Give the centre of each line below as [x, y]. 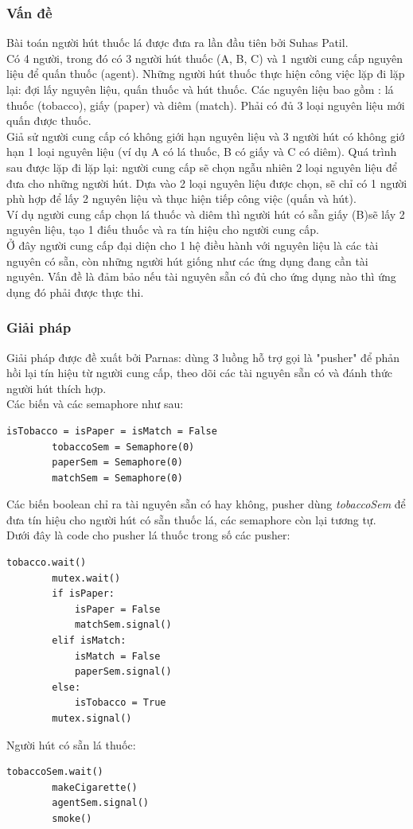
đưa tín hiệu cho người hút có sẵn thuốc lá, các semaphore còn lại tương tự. [191, 519]
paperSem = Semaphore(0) [117, 463]
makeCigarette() [95, 787]
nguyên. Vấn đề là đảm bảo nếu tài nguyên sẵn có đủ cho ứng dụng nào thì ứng [201, 276]
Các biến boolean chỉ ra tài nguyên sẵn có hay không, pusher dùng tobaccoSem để [206, 504]
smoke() [72, 818]
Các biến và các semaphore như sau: [95, 404]
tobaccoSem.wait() [55, 772]
